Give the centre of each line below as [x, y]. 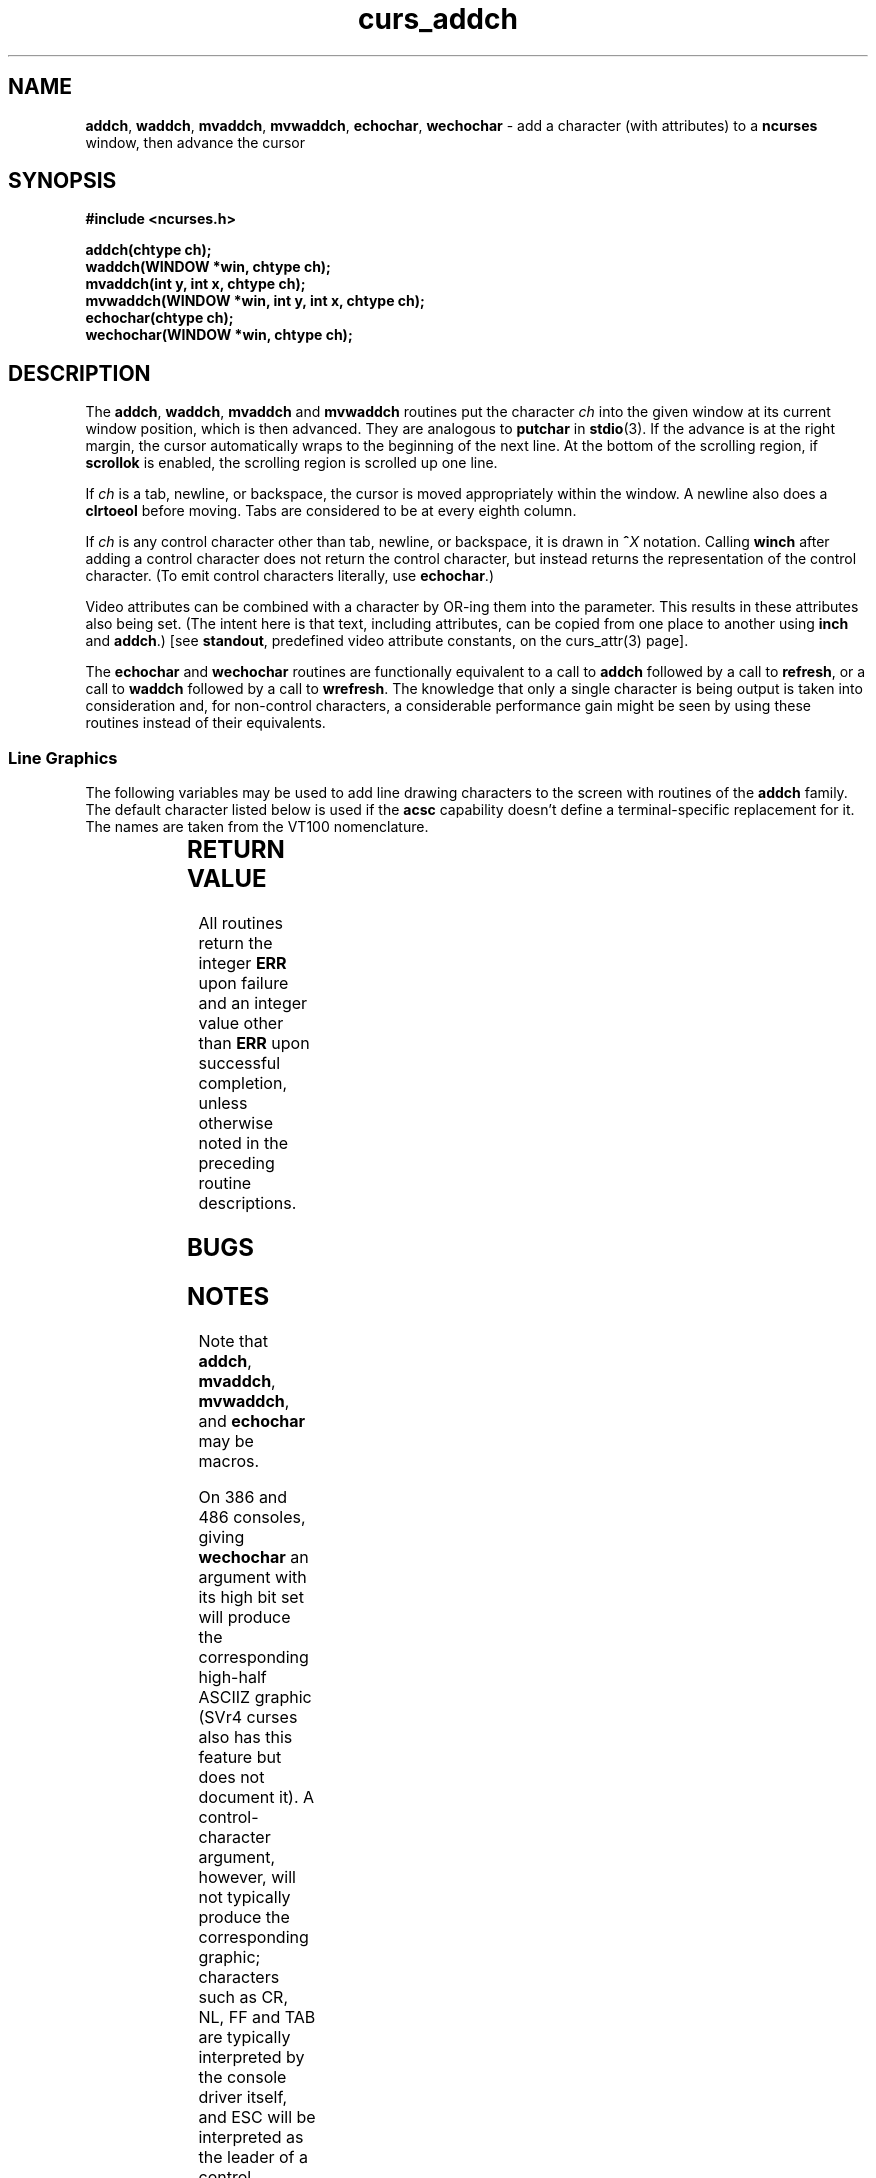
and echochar [252, 1420]
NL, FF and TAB [257, 2016]
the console [242, 2076]
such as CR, [243, 1996]
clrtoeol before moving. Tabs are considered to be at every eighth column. [331, 511]
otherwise [235, 1122]
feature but [240, 1756]
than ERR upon [254, 1042]
